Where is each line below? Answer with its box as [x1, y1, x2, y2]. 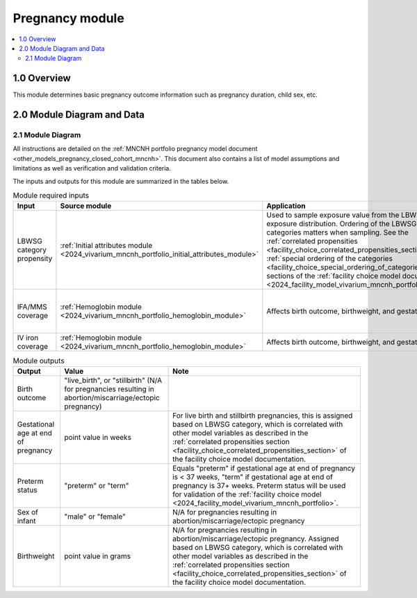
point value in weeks [64, 432, 132, 442]
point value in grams [64, 551, 131, 560]
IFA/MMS [17, 302, 48, 312]
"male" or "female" [64, 512, 126, 521]
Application [266, 201, 306, 211]
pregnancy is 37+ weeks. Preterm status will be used [172, 480, 346, 490]
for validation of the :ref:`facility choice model [172, 489, 322, 499]
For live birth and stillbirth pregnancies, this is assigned [172, 411, 353, 420]
